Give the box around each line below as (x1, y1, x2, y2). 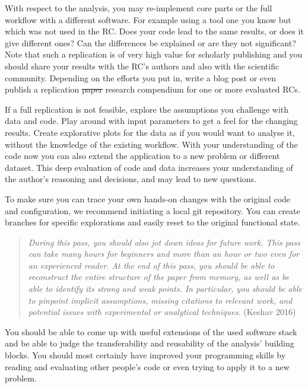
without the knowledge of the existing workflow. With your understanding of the (5, 138, 298, 150)
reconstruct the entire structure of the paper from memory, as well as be (28, 271, 290, 283)
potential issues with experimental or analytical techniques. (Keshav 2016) (28, 306, 296, 318)
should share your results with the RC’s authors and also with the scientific (5, 59, 280, 72)
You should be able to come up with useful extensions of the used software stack (5, 325, 297, 338)
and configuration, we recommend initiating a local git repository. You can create (5, 204, 300, 217)
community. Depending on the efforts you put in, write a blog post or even (5, 71, 277, 84)
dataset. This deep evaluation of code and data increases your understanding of (5, 161, 293, 173)
